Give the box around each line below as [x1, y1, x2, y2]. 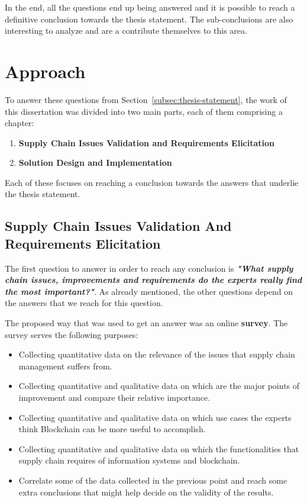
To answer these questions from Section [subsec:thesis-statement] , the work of [5, 93, 287, 105]
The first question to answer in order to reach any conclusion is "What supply [5, 262, 293, 274]
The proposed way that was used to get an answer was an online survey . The [5, 317, 288, 329]
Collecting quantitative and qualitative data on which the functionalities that [18, 442, 299, 455]
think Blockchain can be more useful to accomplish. [18, 423, 206, 435]
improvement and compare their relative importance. [18, 391, 211, 403]
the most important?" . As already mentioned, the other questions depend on [5, 285, 293, 297]
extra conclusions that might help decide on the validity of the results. [18, 485, 274, 498]
